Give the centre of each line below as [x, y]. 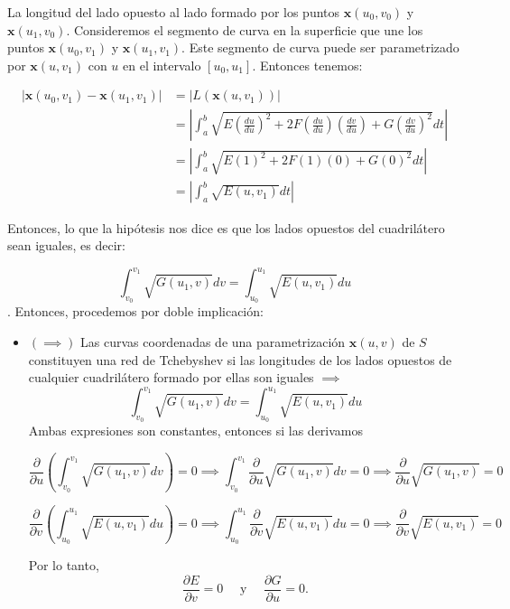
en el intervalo [162, 65]
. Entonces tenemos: [307, 65]
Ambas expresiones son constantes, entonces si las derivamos [196, 431]
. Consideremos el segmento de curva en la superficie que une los [245, 29]
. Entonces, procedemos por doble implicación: [135, 311]
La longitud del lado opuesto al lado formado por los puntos [174, 12]
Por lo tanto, [64, 565]
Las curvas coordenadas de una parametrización [213, 341]
